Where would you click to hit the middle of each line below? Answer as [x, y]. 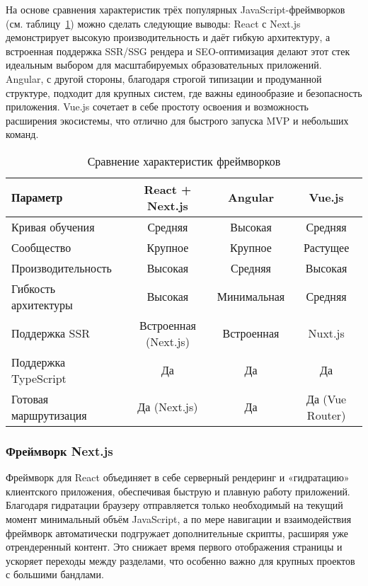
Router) [326, 415]
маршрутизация [49, 415]
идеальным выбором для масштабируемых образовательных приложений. [164, 65]
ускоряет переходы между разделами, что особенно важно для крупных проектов [180, 560]
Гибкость [34, 288]
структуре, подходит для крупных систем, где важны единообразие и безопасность [184, 92]
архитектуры [42, 304]
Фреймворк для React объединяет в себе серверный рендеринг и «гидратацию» [178, 477]
